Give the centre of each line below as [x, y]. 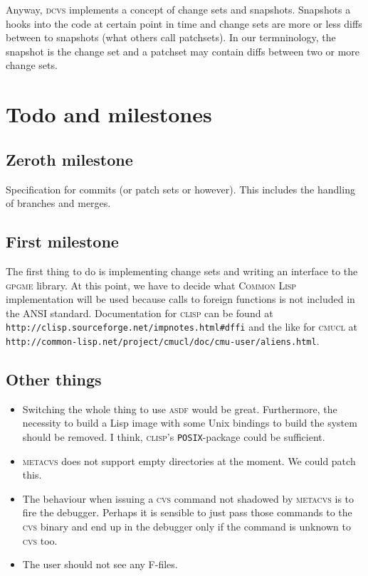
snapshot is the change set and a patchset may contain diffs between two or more [183, 51]
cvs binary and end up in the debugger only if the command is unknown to [186, 527]
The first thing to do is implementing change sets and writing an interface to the [182, 271]
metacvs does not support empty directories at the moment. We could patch [189, 460]
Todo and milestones [109, 114]
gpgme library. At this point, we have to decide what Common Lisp [151, 285]
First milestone [62, 241]
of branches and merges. [58, 203]
